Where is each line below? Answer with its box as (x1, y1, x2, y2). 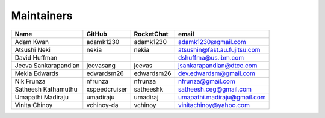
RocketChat (134, 29, 169, 38)
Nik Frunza (14, 77, 46, 85)
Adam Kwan (14, 37, 49, 46)
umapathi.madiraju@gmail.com (178, 93, 266, 101)
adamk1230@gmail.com (178, 37, 246, 46)
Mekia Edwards (14, 69, 59, 78)
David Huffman (14, 53, 58, 61)
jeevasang (86, 61, 116, 69)
